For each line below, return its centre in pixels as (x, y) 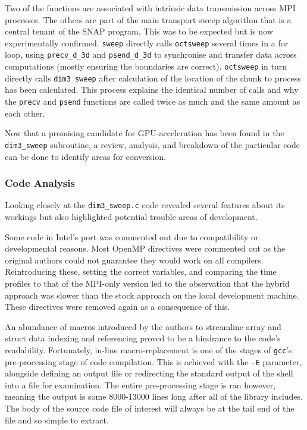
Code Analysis (40, 183)
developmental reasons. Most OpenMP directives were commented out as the (145, 248)
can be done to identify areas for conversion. (85, 156)
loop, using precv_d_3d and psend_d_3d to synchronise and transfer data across (151, 54)
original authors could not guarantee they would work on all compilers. (134, 260)
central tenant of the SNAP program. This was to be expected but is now (139, 31)
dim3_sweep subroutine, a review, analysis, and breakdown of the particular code (152, 144)
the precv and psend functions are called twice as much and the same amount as (153, 101)
